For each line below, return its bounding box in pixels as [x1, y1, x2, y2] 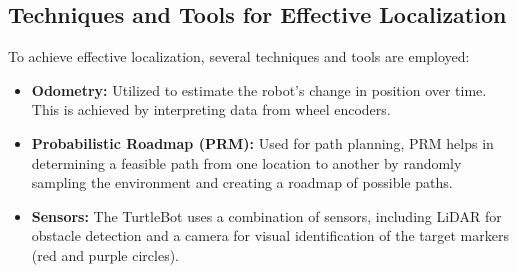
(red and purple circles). [31, 244, 180, 265]
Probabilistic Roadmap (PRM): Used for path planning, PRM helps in [31, 132, 494, 153]
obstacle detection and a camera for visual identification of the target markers [31, 225, 509, 246]
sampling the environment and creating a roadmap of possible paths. [31, 172, 453, 193]
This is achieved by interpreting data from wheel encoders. [31, 99, 391, 120]
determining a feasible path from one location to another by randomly [31, 152, 462, 173]
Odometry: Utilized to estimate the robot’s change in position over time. [31, 79, 487, 100]
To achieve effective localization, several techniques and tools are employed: [8, 46, 470, 67]
